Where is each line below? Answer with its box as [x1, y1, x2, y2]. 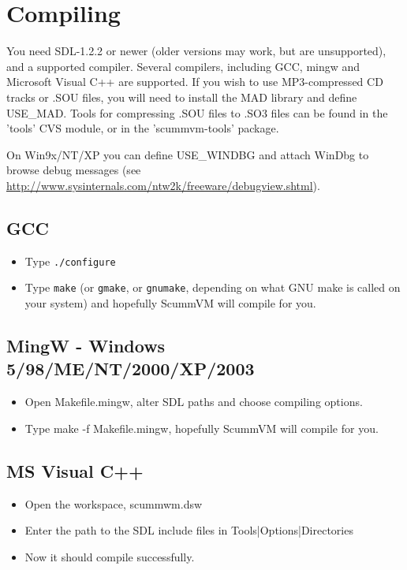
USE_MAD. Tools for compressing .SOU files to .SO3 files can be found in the [6, 104, 388, 121]
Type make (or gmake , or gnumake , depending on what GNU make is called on [24, 279, 401, 296]
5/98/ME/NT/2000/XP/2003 [6, 356, 255, 381]
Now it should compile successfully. [24, 548, 195, 564]
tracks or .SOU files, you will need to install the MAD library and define [6, 88, 357, 105]
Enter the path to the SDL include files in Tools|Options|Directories [24, 522, 353, 538]
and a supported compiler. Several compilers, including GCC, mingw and [6, 58, 360, 74]
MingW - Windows [6, 333, 166, 357]
